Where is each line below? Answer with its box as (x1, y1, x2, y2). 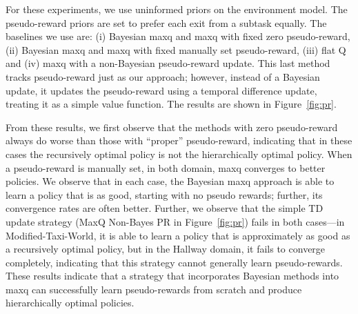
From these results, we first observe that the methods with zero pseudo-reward (6, 119, 338, 134)
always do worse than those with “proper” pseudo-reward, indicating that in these (6, 133, 352, 148)
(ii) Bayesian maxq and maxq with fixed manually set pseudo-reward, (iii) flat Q (6, 42, 346, 57)
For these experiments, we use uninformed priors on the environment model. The (6, 2, 348, 16)
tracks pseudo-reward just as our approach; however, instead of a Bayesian (6, 69, 320, 84)
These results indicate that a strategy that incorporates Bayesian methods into (6, 268, 339, 283)
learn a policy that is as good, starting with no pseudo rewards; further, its (6, 187, 323, 202)
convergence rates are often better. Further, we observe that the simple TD (6, 201, 324, 215)
